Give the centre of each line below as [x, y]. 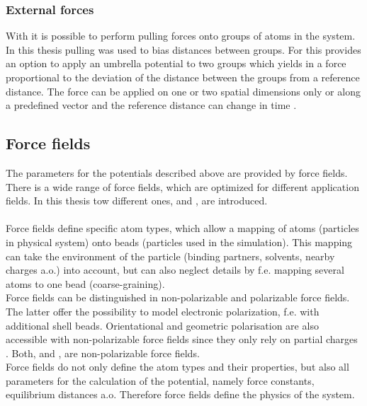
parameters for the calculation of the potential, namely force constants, [160, 380]
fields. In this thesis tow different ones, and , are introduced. [137, 201]
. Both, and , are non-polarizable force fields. [103, 353]
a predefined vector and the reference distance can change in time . [151, 105]
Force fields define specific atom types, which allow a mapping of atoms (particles [182, 228]
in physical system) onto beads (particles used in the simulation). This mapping [179, 242]
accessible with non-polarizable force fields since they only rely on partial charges [182, 339]
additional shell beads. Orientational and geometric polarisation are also [162, 325]
